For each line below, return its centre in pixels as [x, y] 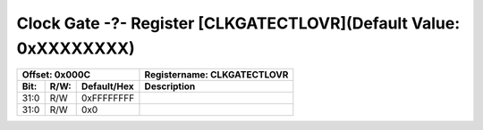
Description [170, 86]
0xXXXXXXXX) [76, 48]
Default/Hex [107, 86]
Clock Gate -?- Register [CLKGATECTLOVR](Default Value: [238, 23]
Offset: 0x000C [56, 75]
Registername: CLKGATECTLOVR [216, 75]
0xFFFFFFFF [108, 98]
